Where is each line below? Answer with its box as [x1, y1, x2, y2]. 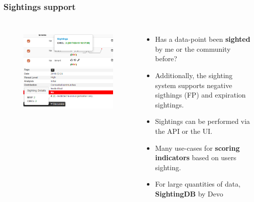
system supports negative [155, 80, 232, 90]
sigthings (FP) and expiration [155, 90, 246, 100]
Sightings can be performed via [155, 116, 250, 126]
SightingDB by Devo [155, 188, 224, 199]
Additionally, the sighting [155, 70, 233, 80]
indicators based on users [155, 152, 237, 163]
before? [155, 53, 177, 64]
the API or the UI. [155, 125, 213, 136]
